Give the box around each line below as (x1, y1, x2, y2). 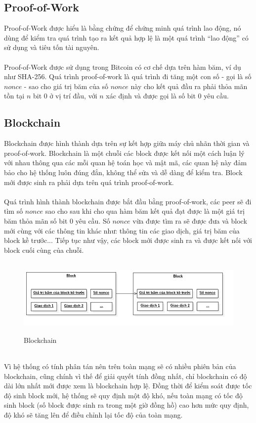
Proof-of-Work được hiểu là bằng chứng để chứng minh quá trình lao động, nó (4, 23, 241, 33)
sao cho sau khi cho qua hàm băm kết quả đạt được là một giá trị (45, 206, 245, 216)
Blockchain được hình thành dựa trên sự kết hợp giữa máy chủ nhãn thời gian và (4, 138, 250, 148)
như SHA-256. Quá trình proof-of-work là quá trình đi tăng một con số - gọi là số (4, 71, 252, 82)
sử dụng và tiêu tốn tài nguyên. (4, 42, 99, 52)
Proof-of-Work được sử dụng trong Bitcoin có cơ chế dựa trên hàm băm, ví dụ (4, 61, 241, 72)
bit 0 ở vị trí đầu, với (33, 91, 97, 101)
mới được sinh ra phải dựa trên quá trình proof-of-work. (4, 177, 174, 187)
